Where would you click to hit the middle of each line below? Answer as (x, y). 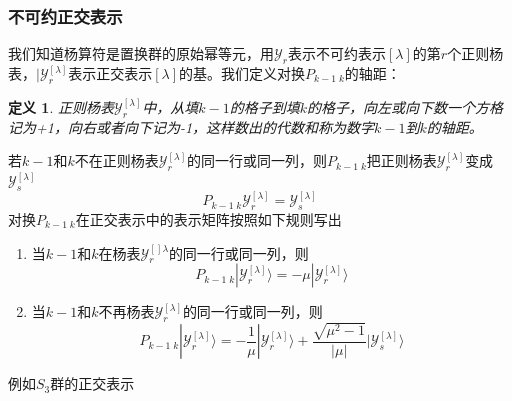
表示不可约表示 (337, 53)
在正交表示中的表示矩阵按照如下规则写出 (208, 219)
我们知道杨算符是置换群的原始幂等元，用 (141, 53)
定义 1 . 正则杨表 (61, 106)
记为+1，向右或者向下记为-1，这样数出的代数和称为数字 (191, 126)
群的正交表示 (92, 383)
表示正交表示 (110, 73)
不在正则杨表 (116, 160)
